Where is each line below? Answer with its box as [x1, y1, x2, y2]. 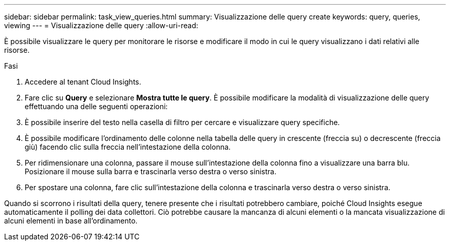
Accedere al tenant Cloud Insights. [25, 77, 141, 86]
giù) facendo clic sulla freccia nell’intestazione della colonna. [25, 142, 231, 151]
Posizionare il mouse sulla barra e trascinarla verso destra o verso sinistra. [25, 167, 276, 176]
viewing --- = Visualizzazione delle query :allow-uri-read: [4, 21, 198, 30]
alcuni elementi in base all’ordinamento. [4, 216, 138, 225]
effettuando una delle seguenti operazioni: [25, 102, 168, 111]
